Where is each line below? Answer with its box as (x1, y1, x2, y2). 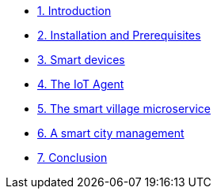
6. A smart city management (37, 126, 185, 140)
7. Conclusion (37, 151, 108, 164)
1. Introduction (37, 4, 112, 17)
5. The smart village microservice (37, 102, 211, 115)
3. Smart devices (37, 53, 125, 66)
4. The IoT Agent (37, 77, 124, 91)
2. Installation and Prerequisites (37, 28, 201, 42)
